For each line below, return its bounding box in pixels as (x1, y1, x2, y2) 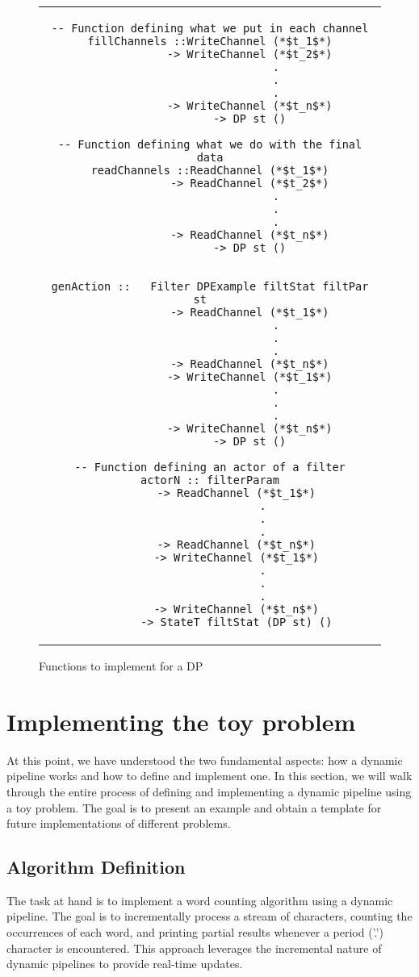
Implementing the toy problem (6, 704, 356, 737)
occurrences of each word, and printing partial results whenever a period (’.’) (6, 924, 383, 941)
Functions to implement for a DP (39, 658, 203, 674)
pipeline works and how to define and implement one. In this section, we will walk (6, 767, 413, 784)
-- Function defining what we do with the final (57, 138, 362, 151)
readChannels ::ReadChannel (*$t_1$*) (90, 164, 329, 177)
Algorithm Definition (6, 854, 186, 879)
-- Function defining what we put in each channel (51, 22, 369, 35)
